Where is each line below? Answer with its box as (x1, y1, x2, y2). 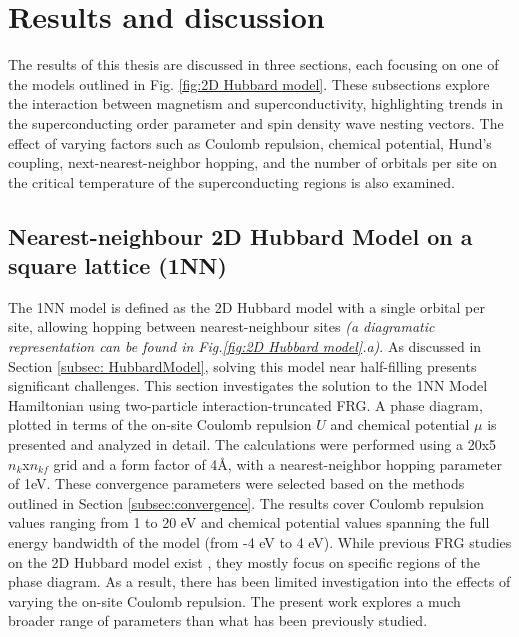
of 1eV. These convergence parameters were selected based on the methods (8, 473, 465, 494)
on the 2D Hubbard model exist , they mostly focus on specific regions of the (8, 551, 480, 572)
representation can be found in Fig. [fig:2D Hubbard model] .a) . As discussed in (8, 336, 482, 357)
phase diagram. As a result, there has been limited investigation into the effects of (8, 571, 511, 592)
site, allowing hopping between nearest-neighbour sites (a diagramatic (8, 316, 435, 337)
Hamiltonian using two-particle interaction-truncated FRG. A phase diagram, (8, 394, 483, 415)
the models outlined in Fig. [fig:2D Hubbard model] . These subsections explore (8, 73, 490, 94)
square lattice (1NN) (8, 250, 227, 281)
